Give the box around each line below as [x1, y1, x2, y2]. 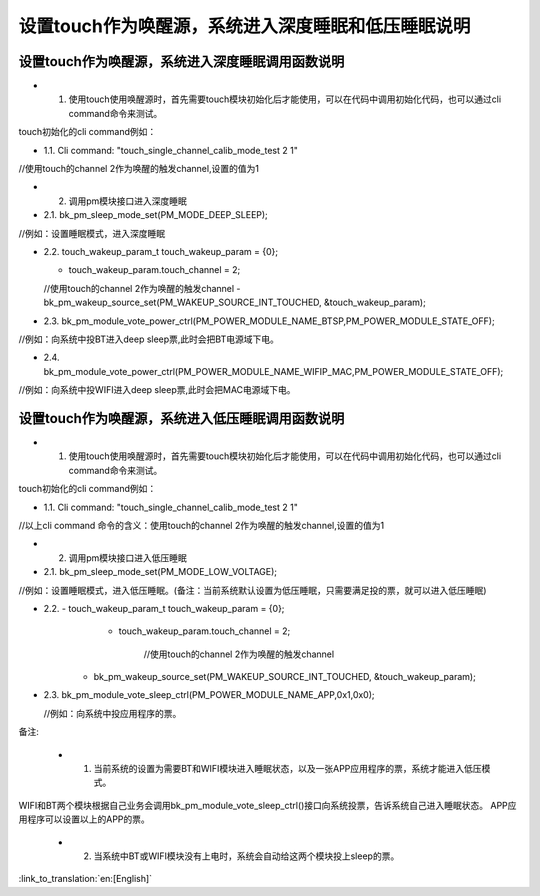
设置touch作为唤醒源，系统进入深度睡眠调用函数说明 [18, 53, 345, 70]
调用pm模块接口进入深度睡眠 [68, 195, 187, 207]
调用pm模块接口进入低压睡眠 [68, 551, 187, 564]
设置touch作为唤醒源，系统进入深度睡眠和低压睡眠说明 [18, 15, 471, 37]
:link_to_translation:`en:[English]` [18, 873, 153, 885]
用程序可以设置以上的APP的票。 [18, 813, 150, 825]
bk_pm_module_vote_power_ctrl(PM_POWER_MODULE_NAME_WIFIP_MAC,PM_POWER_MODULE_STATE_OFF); [43, 365, 504, 377]
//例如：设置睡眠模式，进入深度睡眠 [18, 227, 166, 239]
